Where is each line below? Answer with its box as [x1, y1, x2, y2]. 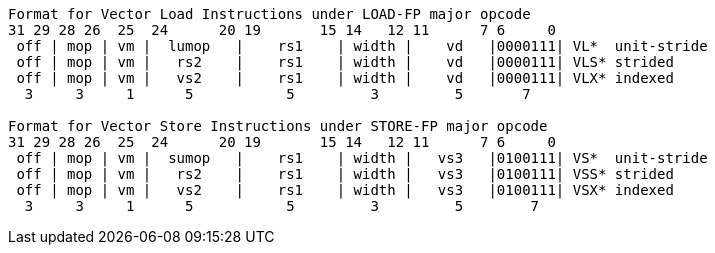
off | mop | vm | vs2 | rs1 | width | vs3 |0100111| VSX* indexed [16, 182, 674, 198]
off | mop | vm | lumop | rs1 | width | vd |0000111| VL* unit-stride [16, 38, 708, 54]
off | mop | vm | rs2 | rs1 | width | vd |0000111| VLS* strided [16, 54, 674, 70]
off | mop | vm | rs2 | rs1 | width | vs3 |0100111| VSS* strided [16, 166, 674, 182]
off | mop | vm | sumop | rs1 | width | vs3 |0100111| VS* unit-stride [16, 150, 708, 166]
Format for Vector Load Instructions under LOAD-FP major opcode [8, 6, 531, 22]
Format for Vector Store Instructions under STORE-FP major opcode [8, 118, 548, 134]
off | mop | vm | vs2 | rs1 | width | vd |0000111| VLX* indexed [16, 70, 674, 86]
